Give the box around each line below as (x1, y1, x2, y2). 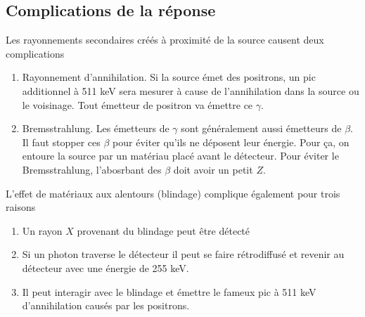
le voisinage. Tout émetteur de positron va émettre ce (22, 97, 253, 112)
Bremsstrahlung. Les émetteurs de (22, 121, 169, 136)
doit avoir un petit (173, 162, 253, 176)
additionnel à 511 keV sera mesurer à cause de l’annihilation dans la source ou (22, 83, 359, 98)
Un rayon (22, 223, 63, 238)
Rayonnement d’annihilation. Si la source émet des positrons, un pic (22, 70, 316, 84)
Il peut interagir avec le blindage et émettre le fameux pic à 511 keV (22, 284, 316, 299)
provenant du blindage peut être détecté (77, 223, 250, 238)
